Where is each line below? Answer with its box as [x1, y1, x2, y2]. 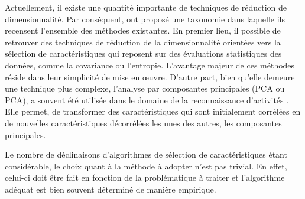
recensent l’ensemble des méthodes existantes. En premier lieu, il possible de [5, 24, 281, 37]
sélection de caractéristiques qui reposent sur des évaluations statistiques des [5, 47, 282, 60]
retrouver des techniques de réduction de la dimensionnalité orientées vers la [5, 35, 281, 48]
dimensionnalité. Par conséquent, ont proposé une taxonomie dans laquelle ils [5, 12, 285, 25]
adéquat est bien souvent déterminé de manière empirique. [5, 182, 216, 195]
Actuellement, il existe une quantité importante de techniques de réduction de [5, 1, 287, 13]
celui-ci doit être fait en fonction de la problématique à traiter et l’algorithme [5, 171, 285, 184]
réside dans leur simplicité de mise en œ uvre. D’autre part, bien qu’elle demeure [5, 70, 295, 83]
